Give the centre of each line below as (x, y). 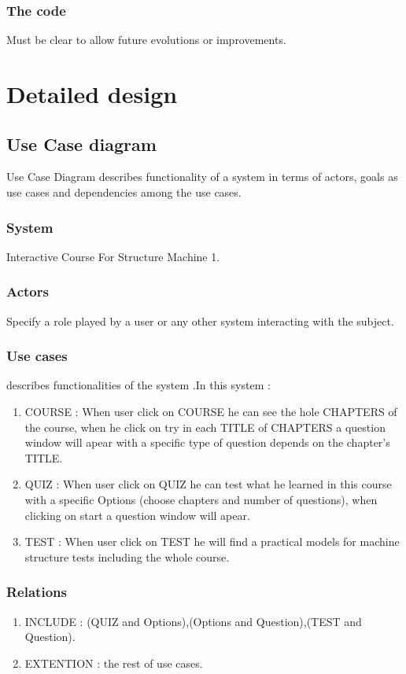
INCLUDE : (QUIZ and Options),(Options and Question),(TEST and (193, 621)
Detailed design (92, 94)
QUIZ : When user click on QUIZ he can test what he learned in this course (208, 484)
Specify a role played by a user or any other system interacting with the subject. (200, 320)
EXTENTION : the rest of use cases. (114, 663)
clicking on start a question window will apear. (137, 515)
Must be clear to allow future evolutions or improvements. (146, 40)
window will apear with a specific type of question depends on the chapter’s (207, 442)
